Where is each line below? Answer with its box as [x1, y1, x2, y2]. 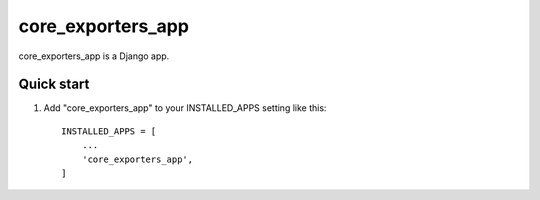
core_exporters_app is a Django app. [18, 50, 170, 62]
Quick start [18, 76, 90, 93]
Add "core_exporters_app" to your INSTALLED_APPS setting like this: [43, 102, 327, 114]
